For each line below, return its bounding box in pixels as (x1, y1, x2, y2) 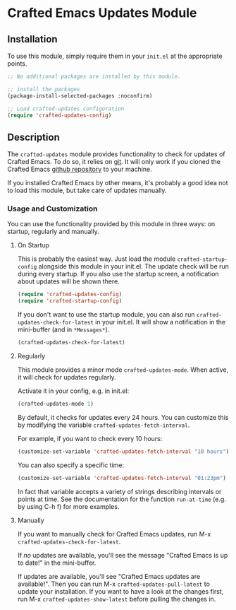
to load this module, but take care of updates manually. (7, 186, 167, 195)
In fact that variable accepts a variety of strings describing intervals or (17, 487, 222, 495)
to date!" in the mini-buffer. (17, 558, 97, 567)
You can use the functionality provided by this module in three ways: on (7, 220, 216, 228)
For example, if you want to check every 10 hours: (17, 434, 163, 442)
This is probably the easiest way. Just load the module (17, 254, 176, 263)
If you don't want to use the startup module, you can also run (17, 310, 195, 319)
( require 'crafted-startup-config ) (17, 298, 123, 305)
